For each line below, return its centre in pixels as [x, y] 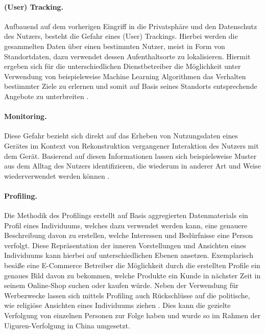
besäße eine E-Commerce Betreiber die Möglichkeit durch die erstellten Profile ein [132, 265]
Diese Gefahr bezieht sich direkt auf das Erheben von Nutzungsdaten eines [121, 136]
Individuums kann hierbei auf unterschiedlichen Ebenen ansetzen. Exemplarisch [129, 255]
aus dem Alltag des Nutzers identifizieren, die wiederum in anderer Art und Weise [132, 166]
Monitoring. [26, 116]
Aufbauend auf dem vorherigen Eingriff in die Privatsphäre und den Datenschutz [131, 26]
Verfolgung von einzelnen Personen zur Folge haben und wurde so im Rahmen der [132, 315]
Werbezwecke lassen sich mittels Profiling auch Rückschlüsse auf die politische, [127, 295]
